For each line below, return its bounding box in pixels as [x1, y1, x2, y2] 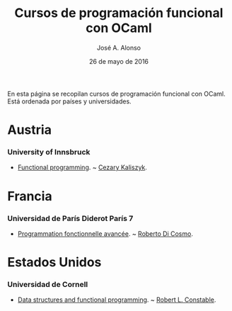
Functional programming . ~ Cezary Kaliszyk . [17, 163, 147, 171]
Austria [7, 122, 52, 138]
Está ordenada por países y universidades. [7, 97, 132, 106]
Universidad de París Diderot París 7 [7, 213, 134, 223]
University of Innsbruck [7, 147, 91, 157]
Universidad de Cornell [7, 280, 88, 290]
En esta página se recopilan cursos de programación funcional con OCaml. [7, 89, 226, 98]
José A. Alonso [96, 43, 141, 52]
